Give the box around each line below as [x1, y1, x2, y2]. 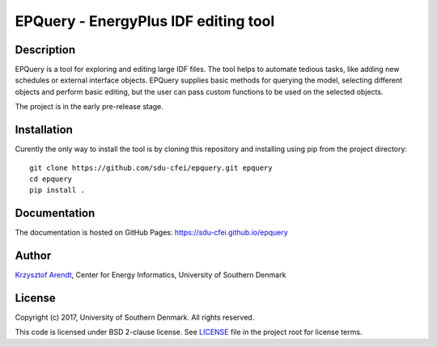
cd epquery [29, 174, 73, 184]
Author [15, 249, 52, 263]
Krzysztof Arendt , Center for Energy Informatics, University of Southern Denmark [15, 270, 286, 280]
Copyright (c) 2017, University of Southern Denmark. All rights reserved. [15, 312, 255, 323]
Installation [15, 123, 73, 137]
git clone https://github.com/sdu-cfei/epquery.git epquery [29, 163, 273, 172]
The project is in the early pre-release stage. [15, 102, 163, 112]
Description [15, 43, 76, 57]
